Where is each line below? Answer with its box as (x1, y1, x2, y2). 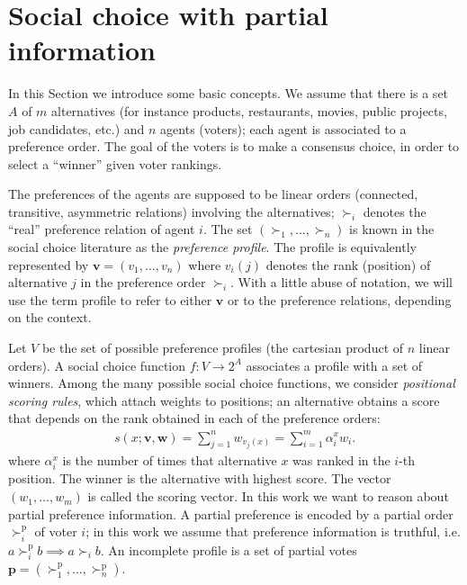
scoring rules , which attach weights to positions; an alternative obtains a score (8, 391, 440, 409)
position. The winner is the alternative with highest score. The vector (8, 469, 391, 488)
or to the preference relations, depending (228, 290, 452, 309)
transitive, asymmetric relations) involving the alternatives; (8, 202, 335, 220)
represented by (8, 255, 89, 274)
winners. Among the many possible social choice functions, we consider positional (8, 373, 455, 392)
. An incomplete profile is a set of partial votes (100, 540, 357, 559)
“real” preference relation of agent (8, 220, 195, 238)
